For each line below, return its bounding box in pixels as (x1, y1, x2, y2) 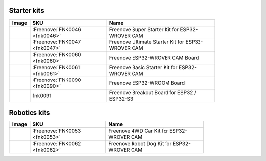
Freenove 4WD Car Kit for (108, 127, 168, 134)
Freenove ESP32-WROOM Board (109, 80, 185, 86)
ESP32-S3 (109, 95, 133, 102)
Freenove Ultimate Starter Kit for (109, 39, 185, 45)
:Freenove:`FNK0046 (33, 26, 81, 33)
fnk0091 (33, 92, 52, 99)
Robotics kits (9, 108, 50, 117)
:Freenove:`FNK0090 (33, 77, 81, 83)
